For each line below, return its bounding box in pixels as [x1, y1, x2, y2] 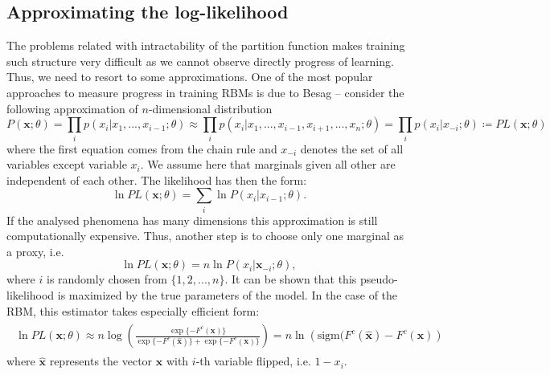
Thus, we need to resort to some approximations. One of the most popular [6, 68, 373, 85]
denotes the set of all [300, 140, 404, 157]
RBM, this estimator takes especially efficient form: [6, 302, 260, 319]
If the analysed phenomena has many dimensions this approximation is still [6, 211, 378, 228]
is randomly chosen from [46, 271, 167, 287]
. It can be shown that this [224, 271, 357, 287]
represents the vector [49, 353, 153, 369]
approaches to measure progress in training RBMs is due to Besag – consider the [6, 84, 404, 100]
